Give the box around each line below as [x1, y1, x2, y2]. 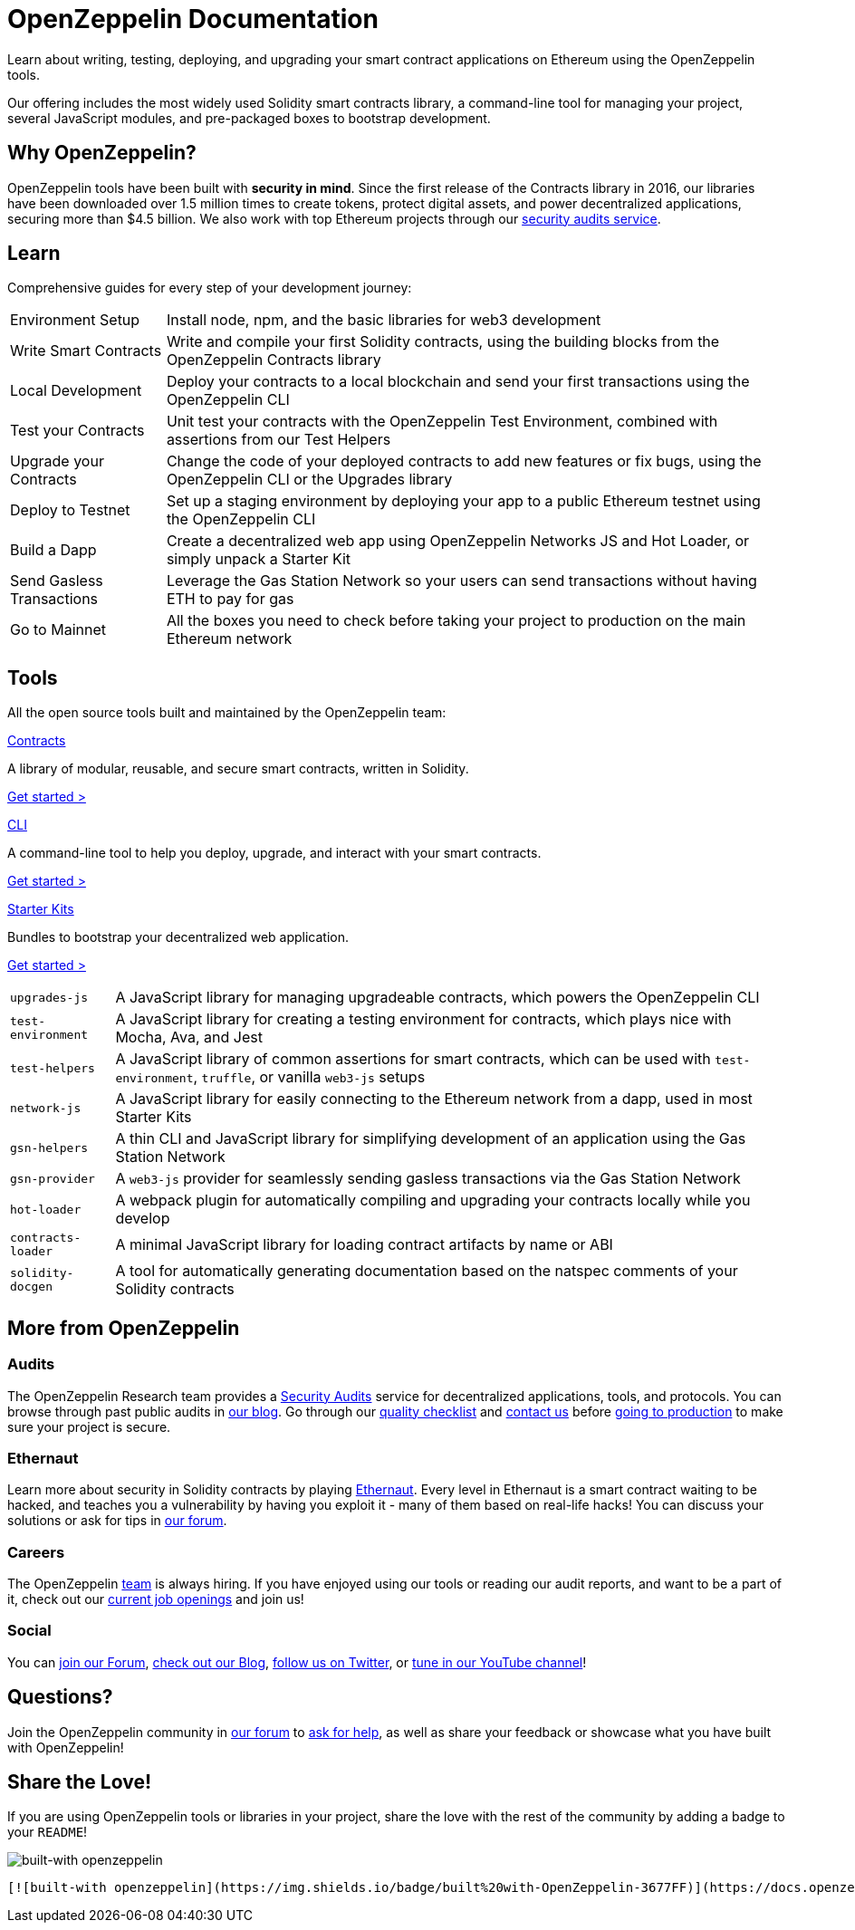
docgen [10, 1280, 53, 1294]
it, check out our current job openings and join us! [7, 1591, 304, 1607]
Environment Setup [10, 311, 140, 330]
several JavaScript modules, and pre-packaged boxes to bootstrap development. [7, 110, 491, 126]
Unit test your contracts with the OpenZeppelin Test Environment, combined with [166, 412, 718, 431]
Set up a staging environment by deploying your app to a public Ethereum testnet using [166, 492, 761, 511]
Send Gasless [10, 571, 103, 591]
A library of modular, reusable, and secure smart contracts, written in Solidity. [7, 761, 469, 777]
